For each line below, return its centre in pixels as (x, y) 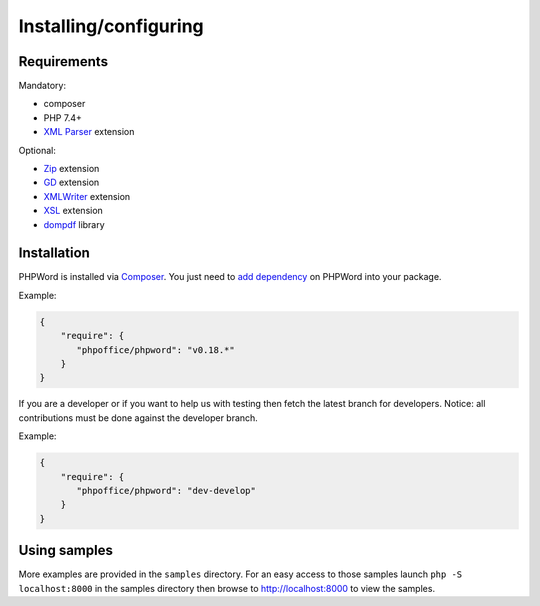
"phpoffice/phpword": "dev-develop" (166, 490)
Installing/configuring (111, 26)
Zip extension (71, 169)
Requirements (63, 61)
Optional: (37, 150)
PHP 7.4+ (62, 117)
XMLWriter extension (87, 196)
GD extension (71, 182)
